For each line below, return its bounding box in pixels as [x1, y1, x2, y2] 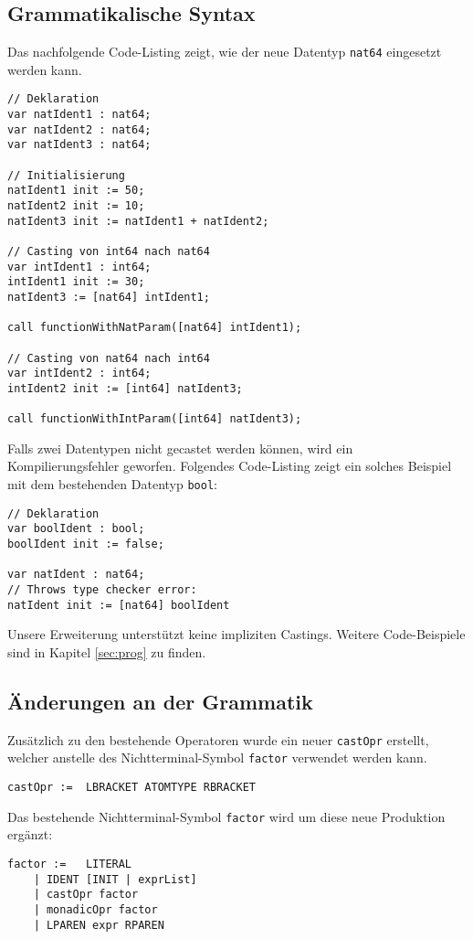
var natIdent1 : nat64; [7, 108, 152, 122]
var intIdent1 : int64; [7, 260, 152, 273]
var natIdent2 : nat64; [7, 123, 152, 136]
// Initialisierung [7, 168, 125, 182]
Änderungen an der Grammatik [7, 687, 313, 715]
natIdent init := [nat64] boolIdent [7, 598, 230, 612]
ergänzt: [7, 825, 53, 844]
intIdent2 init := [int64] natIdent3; [7, 381, 243, 395]
